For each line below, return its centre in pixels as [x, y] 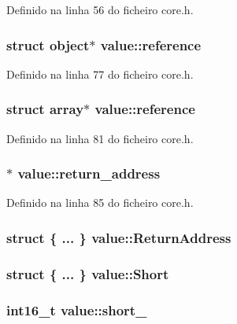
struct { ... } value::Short [88, 273]
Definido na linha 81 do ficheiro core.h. [100, 138]
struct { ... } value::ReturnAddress [119, 237]
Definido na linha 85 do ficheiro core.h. [100, 202]
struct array [45, 109]
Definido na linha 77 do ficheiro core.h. [100, 74]
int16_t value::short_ [77, 309]
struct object [48, 44]
